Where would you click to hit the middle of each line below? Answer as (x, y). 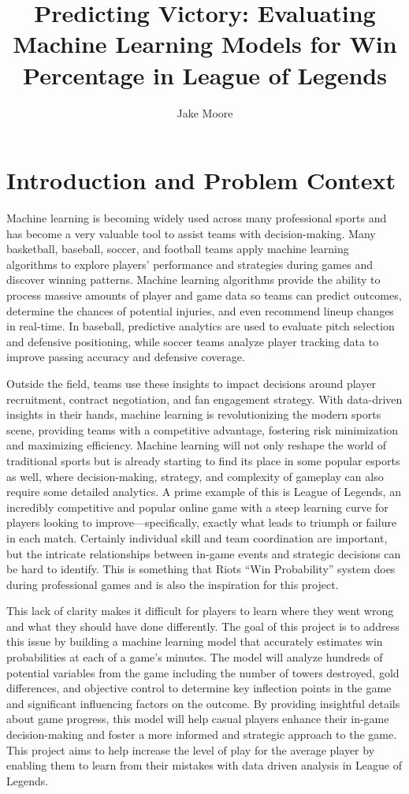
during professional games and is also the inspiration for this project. (173, 584)
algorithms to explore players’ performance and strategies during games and (190, 264)
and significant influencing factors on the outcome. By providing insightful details (203, 703)
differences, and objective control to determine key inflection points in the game (199, 688)
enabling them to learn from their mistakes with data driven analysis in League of (204, 765)
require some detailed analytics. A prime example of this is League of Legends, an (204, 492)
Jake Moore (205, 112)
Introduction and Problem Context (201, 180)
